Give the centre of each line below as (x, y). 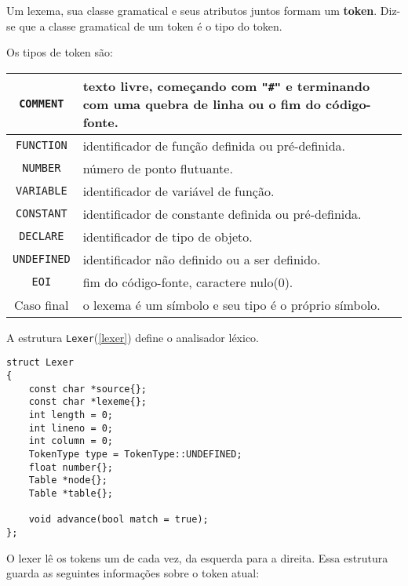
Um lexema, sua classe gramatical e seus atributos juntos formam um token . (192, 10)
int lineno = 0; (71, 428)
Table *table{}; (71, 493)
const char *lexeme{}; (87, 402)
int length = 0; (71, 415)
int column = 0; (71, 441)
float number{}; (71, 467)
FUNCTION (42, 146)
